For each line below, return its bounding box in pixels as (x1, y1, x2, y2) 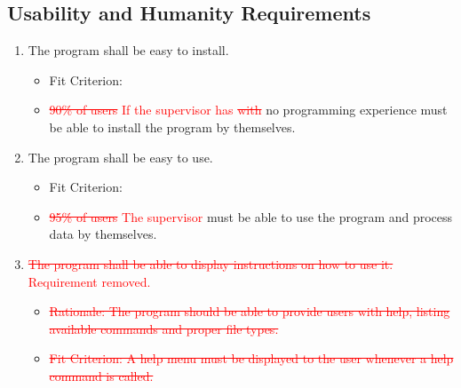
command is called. (49, 366, 154, 384)
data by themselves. (49, 225, 157, 243)
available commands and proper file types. (49, 319, 279, 337)
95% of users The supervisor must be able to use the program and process (49, 207, 453, 226)
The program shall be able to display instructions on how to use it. (28, 254, 393, 273)
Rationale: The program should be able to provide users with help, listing (49, 302, 450, 321)
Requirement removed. (28, 272, 151, 290)
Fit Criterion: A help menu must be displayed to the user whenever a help (49, 349, 454, 368)
